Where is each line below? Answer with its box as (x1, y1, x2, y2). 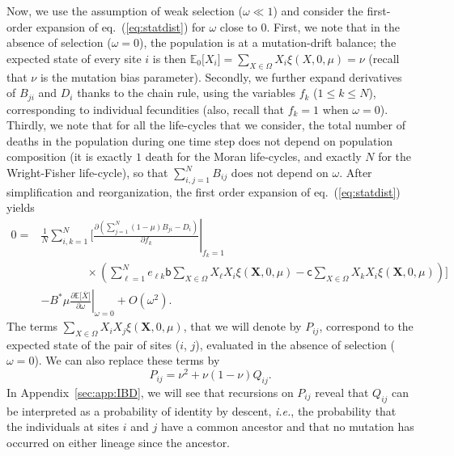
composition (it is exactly (6, 148, 133, 165)
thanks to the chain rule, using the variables (77, 84, 295, 101)
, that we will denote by (183, 318, 302, 335)
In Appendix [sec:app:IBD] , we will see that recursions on (6, 383, 294, 400)
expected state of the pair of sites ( (6, 336, 180, 353)
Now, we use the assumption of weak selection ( (6, 2, 243, 19)
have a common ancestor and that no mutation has (160, 418, 414, 435)
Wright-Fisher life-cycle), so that (6, 164, 168, 180)
